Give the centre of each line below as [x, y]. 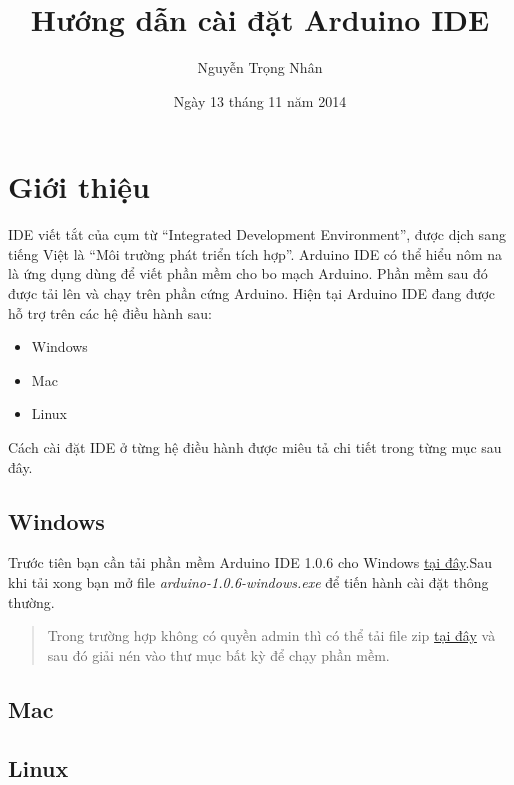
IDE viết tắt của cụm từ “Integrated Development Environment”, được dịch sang [257, 234]
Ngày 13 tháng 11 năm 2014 [260, 100]
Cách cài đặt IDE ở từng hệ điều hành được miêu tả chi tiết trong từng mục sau [255, 447]
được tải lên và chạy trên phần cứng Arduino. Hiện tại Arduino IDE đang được [252, 293]
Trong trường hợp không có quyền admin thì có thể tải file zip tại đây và [271, 635]
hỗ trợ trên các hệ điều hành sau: [110, 312]
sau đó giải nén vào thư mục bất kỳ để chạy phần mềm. [218, 654]
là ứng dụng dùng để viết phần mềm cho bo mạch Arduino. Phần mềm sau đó [248, 273]
